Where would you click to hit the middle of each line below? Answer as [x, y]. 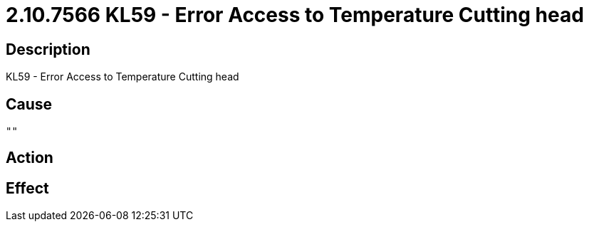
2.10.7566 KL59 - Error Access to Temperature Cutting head [295, 15]
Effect [27, 188]
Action [30, 158]
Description [48, 49]
